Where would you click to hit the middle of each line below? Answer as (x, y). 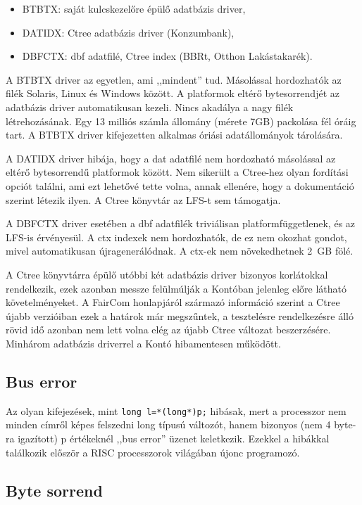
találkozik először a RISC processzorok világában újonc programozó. (153, 452)
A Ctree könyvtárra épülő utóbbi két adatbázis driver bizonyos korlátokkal (167, 274)
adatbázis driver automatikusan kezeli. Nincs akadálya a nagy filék (150, 107)
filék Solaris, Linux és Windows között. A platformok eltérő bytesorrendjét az (173, 93)
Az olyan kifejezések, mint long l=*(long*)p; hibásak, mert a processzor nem (176, 410)
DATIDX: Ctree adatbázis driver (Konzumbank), (128, 32)
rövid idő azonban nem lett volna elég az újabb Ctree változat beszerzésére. (168, 330)
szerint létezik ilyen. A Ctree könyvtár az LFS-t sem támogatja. (143, 199)
